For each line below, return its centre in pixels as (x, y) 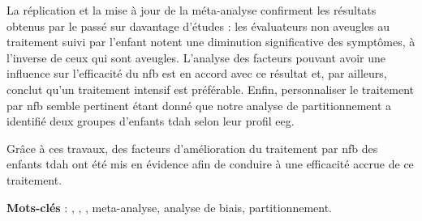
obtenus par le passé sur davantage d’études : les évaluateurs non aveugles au (198, 25)
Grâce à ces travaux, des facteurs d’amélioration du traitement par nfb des (192, 148)
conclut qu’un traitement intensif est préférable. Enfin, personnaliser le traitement (211, 89)
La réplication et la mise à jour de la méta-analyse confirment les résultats (192, 10)
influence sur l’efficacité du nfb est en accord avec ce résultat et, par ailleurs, (197, 73)
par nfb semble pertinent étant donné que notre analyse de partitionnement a (199, 105)
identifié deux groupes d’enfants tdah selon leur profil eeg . (151, 121)
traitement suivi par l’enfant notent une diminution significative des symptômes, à (211, 42)
